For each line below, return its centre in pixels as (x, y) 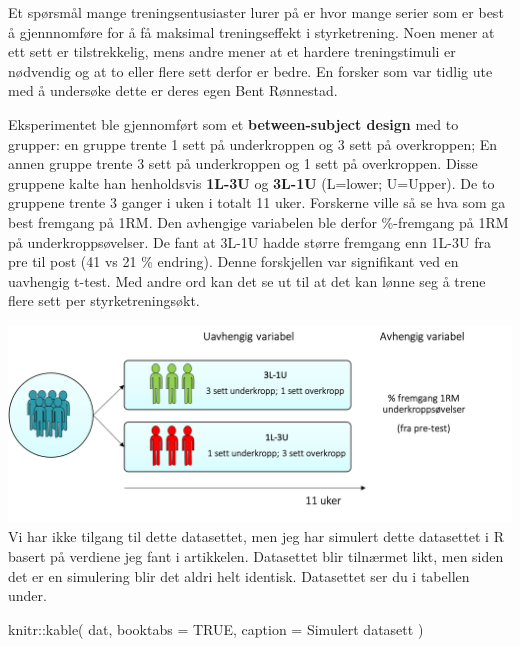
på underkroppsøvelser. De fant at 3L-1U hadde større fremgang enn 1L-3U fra (249, 241)
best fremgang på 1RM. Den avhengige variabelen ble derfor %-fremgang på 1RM (258, 221)
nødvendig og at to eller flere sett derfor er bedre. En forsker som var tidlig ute (250, 70)
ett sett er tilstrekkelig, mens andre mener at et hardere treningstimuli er (232, 51)
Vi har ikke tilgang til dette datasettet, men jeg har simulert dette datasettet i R (256, 536)
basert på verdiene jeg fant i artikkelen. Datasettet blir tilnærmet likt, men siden (256, 555)
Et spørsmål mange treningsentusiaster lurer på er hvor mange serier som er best (256, 12)
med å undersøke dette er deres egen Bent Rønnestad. (173, 90)
